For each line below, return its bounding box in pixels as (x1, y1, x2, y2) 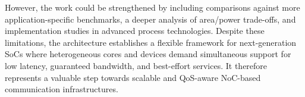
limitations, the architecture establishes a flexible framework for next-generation (5, 36, 297, 48)
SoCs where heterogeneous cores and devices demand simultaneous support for (5, 48, 291, 60)
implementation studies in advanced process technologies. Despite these (5, 24, 265, 37)
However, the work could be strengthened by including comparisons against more (5, 1, 300, 13)
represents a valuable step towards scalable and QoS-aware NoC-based (5, 71, 261, 83)
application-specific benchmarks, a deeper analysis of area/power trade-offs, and (5, 12, 296, 25)
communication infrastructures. (5, 83, 118, 95)
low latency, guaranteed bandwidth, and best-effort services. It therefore (5, 59, 268, 71)
